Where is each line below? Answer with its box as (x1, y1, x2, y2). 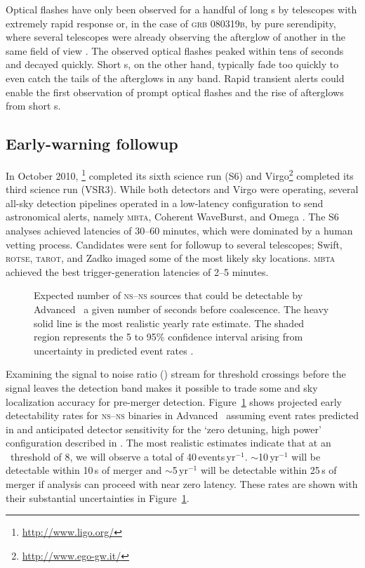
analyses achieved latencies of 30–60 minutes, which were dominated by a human (6, 223, 353, 237)
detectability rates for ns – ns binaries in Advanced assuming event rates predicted (6, 408, 359, 423)
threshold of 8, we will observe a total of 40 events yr (10, 449, 236, 463)
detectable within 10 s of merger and (6, 463, 162, 477)
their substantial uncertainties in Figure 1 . (6, 490, 190, 505)
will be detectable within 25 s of (200, 463, 337, 477)
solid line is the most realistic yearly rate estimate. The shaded (34, 315, 305, 330)
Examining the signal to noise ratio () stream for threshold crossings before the (6, 366, 346, 381)
